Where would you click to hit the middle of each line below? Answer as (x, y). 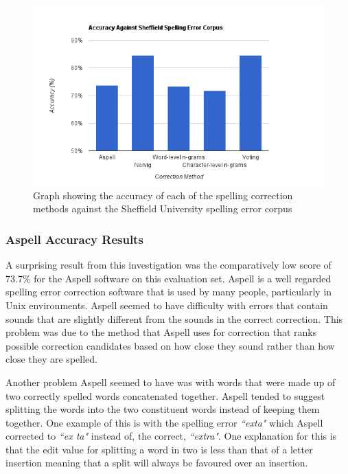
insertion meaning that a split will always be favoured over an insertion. (157, 463)
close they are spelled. (51, 359)
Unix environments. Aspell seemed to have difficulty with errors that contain (167, 305)
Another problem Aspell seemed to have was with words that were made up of (171, 382)
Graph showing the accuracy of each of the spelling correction (163, 195)
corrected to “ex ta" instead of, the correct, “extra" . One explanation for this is (171, 436)
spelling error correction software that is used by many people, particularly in (169, 292)
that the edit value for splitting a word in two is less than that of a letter (159, 449)
